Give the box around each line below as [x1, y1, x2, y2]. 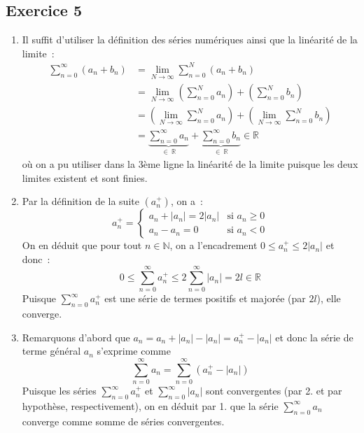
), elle [316, 291, 341, 306]
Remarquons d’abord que [22, 329, 130, 344]
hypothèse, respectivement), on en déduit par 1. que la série [22, 398, 279, 413]
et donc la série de [275, 329, 353, 344]
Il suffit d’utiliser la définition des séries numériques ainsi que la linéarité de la [22, 32, 358, 47]
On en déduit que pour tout [22, 238, 142, 253]
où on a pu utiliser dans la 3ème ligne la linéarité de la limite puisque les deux [22, 156, 358, 171]
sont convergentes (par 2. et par [206, 383, 342, 398]
